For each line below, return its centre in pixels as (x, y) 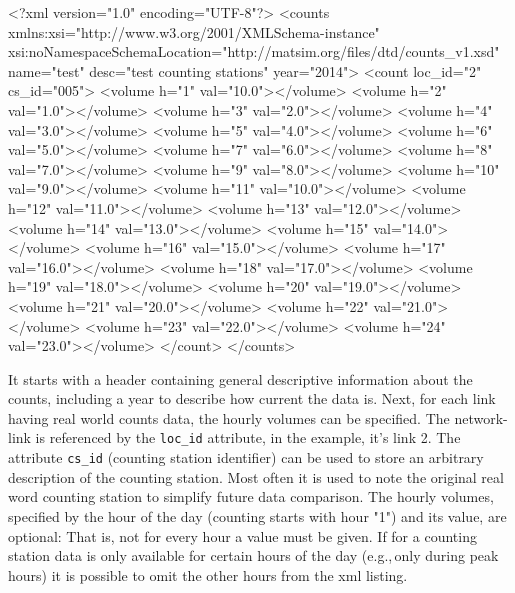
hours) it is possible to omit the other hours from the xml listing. (208, 574)
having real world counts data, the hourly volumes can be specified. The (229, 417)
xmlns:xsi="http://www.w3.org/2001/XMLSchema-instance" (194, 31)
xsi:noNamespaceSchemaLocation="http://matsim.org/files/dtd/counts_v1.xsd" (254, 51)
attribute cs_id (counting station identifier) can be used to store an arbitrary (246, 457)
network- (481, 417)
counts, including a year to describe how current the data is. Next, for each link (252, 398)
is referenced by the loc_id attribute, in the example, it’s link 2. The (248, 437)
